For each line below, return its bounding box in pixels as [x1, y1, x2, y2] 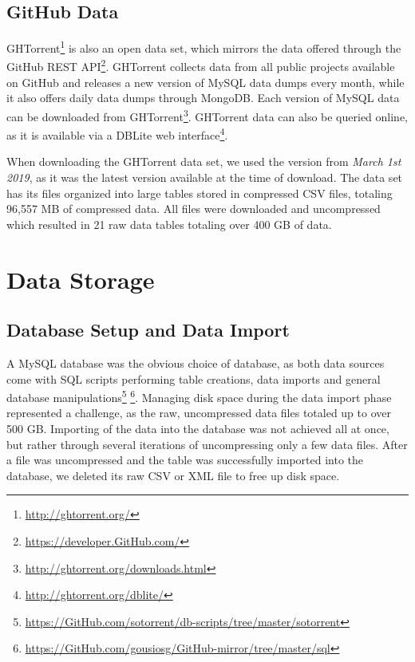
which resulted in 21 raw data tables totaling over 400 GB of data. [6, 215, 332, 232]
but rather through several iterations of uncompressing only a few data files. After [6, 435, 408, 452]
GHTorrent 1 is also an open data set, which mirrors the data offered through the [6, 37, 401, 56]
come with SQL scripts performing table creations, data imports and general [6, 370, 381, 387]
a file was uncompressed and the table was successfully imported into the [6, 451, 364, 468]
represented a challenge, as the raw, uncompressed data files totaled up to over [6, 404, 391, 421]
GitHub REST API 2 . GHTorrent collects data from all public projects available [6, 56, 395, 75]
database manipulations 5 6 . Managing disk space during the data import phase [6, 387, 392, 405]
